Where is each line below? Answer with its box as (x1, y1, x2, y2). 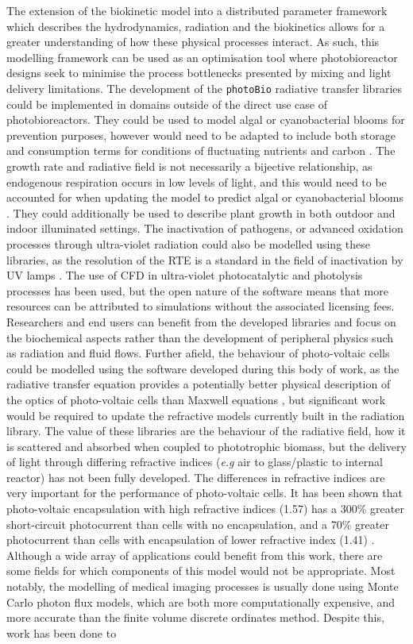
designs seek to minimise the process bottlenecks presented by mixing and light (6, 64, 392, 81)
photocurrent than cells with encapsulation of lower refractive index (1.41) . (6, 531, 375, 548)
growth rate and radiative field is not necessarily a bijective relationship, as (6, 158, 372, 174)
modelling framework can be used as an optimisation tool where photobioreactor (6, 48, 398, 65)
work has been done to (6, 624, 117, 641)
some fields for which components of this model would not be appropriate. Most (6, 562, 396, 579)
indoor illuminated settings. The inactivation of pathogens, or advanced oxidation (6, 220, 403, 237)
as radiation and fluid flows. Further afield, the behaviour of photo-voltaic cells (6, 345, 390, 361)
